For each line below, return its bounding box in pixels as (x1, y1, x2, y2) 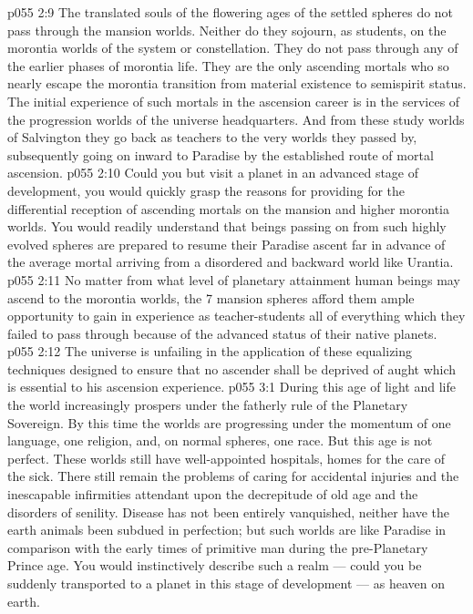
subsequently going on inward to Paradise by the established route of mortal (7, 145, 434, 164)
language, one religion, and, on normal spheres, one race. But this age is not (7, 431, 433, 450)
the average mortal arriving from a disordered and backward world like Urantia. (7, 252, 454, 271)
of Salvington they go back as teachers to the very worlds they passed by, (7, 128, 417, 147)
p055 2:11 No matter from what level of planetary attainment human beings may (7, 270, 460, 289)
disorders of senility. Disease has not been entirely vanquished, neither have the (7, 502, 450, 521)
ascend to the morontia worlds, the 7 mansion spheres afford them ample (7, 288, 415, 307)
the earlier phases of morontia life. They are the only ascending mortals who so (7, 56, 449, 75)
